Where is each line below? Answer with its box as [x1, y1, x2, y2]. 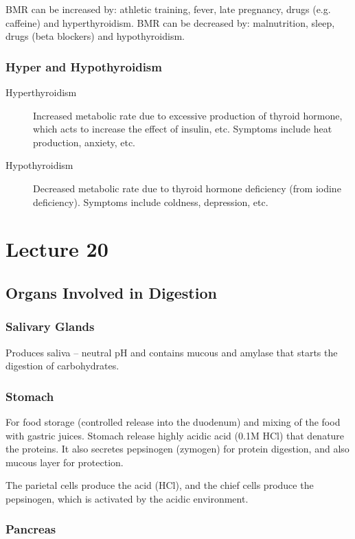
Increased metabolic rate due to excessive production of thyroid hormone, [33, 108, 343, 122]
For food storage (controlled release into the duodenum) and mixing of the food [5, 414, 341, 428]
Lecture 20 [5, 235, 108, 263]
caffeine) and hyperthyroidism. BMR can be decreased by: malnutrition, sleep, [5, 15, 335, 30]
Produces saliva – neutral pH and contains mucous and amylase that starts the [5, 345, 338, 359]
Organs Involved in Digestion [5, 282, 217, 303]
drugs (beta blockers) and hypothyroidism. [5, 29, 185, 43]
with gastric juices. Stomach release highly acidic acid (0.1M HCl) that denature [5, 428, 345, 442]
